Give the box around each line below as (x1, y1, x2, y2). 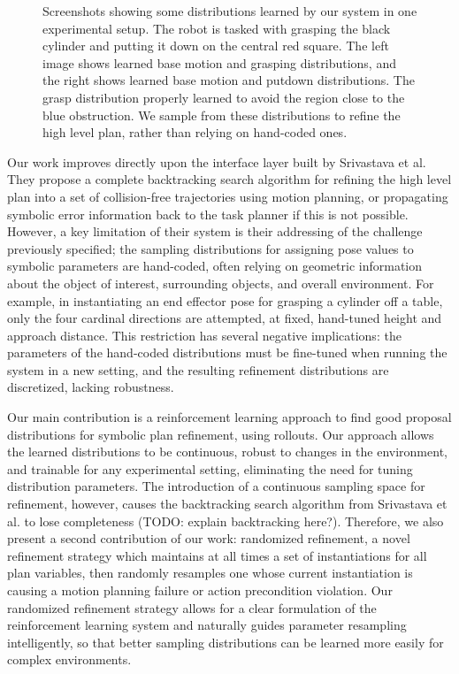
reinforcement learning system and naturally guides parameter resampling (7, 616, 407, 634)
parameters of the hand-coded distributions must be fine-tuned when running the (7, 343, 448, 362)
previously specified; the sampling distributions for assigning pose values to (7, 239, 414, 257)
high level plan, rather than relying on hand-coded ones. (42, 123, 348, 142)
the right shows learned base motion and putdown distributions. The (42, 71, 415, 89)
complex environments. (7, 650, 132, 669)
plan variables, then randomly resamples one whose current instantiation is (7, 563, 413, 582)
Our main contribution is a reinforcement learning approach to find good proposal (7, 408, 452, 426)
